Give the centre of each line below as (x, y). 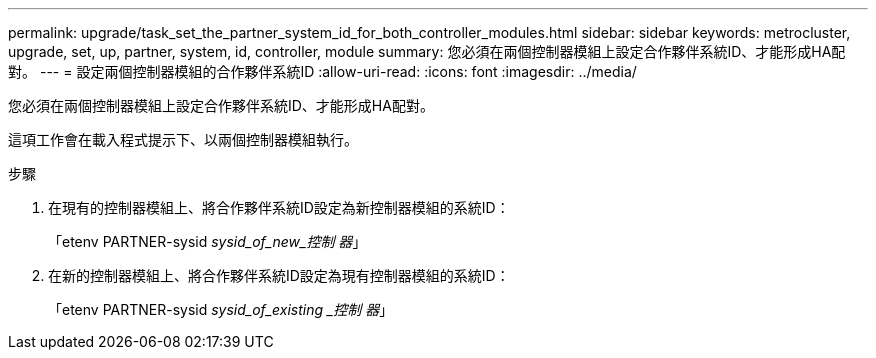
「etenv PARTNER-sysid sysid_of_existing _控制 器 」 (221, 309)
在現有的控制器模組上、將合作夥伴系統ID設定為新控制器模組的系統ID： (279, 207)
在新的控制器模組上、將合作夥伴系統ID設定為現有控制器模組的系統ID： (279, 275)
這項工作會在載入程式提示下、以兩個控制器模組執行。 (183, 139)
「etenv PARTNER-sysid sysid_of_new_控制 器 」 (207, 241)
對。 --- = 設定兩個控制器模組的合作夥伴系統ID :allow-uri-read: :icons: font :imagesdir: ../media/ (322, 71)
